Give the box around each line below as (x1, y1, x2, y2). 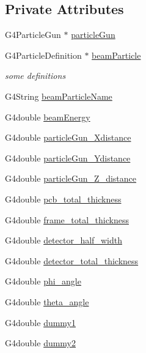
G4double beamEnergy (5, 110, 90, 123)
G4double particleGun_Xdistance (5, 131, 131, 144)
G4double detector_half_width (5, 234, 122, 247)
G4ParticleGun (5, 28, 61, 41)
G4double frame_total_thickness (5, 213, 129, 226)
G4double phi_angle (5, 275, 81, 288)
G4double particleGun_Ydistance (5, 151, 131, 164)
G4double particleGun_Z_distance (5, 172, 137, 185)
